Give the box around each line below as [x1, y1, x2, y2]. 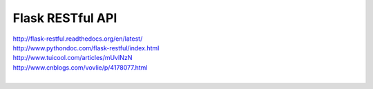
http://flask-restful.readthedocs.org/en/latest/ [12, 34, 143, 43]
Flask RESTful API [12, 10, 117, 26]
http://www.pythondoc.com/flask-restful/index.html [12, 43, 160, 52]
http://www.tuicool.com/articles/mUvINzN [12, 54, 133, 62]
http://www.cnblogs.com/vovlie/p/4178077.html [12, 63, 148, 72]
